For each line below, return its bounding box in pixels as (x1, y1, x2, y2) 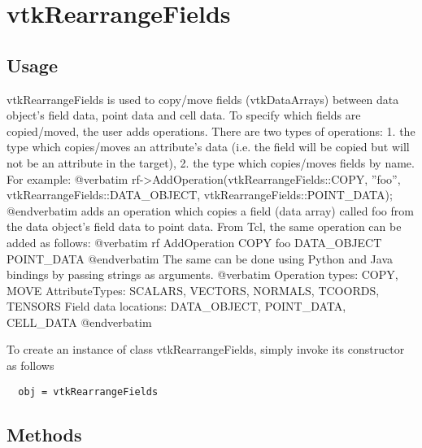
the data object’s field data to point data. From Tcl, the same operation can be (7, 218, 402, 235)
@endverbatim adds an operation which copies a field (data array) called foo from (7, 202, 414, 219)
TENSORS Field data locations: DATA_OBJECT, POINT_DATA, (7, 298, 346, 315)
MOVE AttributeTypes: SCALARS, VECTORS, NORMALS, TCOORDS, (7, 281, 380, 298)
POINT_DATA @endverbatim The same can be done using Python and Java (7, 250, 394, 267)
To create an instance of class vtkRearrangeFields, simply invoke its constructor (7, 341, 405, 358)
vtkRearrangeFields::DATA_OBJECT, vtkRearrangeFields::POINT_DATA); (7, 186, 393, 203)
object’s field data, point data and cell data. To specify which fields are (7, 107, 361, 124)
